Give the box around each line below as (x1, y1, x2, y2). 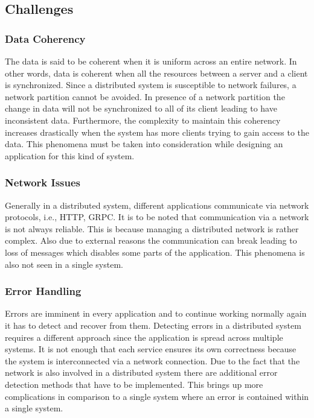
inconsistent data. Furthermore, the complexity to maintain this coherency (5, 113, 281, 126)
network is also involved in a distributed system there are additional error (5, 366, 278, 379)
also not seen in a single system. (5, 258, 123, 270)
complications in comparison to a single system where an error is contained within (5, 390, 309, 402)
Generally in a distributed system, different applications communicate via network (5, 198, 309, 211)
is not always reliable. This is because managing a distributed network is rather (5, 222, 299, 235)
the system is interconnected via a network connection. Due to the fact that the (5, 354, 300, 367)
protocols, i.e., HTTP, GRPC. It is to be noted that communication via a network (5, 211, 309, 223)
